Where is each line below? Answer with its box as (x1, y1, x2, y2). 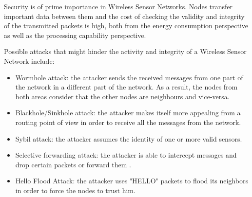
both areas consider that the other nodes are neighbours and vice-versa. (15, 91, 230, 101)
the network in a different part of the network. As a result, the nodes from (15, 82, 238, 92)
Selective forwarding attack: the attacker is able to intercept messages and (15, 150, 237, 160)
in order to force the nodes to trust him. (15, 185, 136, 195)
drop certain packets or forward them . (15, 159, 131, 169)
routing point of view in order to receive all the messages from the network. (15, 117, 241, 127)
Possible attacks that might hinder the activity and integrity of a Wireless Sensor (4, 46, 247, 56)
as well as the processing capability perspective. (4, 30, 146, 40)
